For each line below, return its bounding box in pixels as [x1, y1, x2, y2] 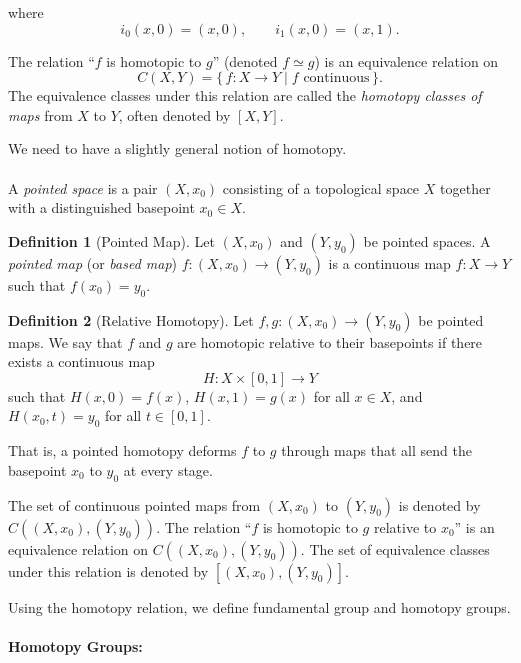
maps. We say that [8, 331, 123, 352]
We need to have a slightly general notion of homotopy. [8, 138, 347, 159]
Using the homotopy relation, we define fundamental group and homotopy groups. [8, 596, 511, 617]
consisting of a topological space [222, 177, 420, 198]
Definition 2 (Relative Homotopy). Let [8, 309, 254, 330]
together [440, 177, 491, 198]
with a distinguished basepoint [8, 197, 195, 218]
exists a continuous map [8, 351, 155, 372]
